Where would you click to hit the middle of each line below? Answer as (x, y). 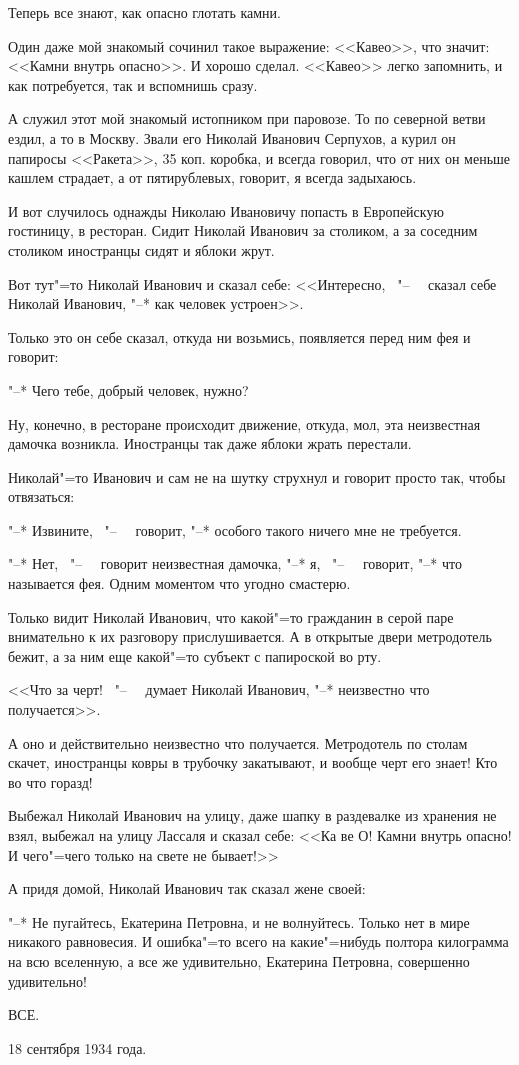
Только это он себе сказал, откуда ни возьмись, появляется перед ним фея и (239, 336)
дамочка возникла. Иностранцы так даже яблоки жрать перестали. (210, 443)
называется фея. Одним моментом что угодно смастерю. (179, 583)
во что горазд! (50, 781)
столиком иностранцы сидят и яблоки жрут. (141, 249)
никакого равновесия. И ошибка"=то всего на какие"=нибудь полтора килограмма (258, 941)
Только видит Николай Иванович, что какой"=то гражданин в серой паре (231, 616)
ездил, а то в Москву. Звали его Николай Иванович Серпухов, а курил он (232, 137)
